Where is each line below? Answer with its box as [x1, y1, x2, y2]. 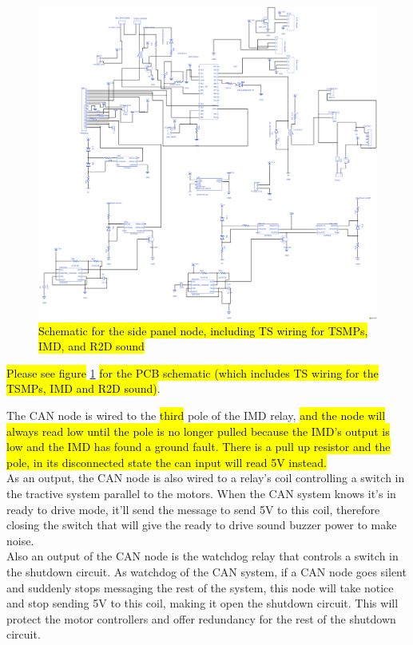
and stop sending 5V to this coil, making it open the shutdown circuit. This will [6, 595, 399, 611]
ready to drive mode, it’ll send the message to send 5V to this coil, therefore [6, 501, 380, 517]
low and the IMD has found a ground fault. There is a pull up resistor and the [6, 438, 391, 455]
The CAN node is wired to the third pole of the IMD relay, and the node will [6, 407, 386, 424]
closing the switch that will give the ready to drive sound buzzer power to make [6, 516, 397, 533]
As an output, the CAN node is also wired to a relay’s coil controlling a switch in [6, 469, 405, 486]
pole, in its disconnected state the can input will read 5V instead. [6, 453, 327, 470]
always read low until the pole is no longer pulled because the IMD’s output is [6, 422, 390, 439]
